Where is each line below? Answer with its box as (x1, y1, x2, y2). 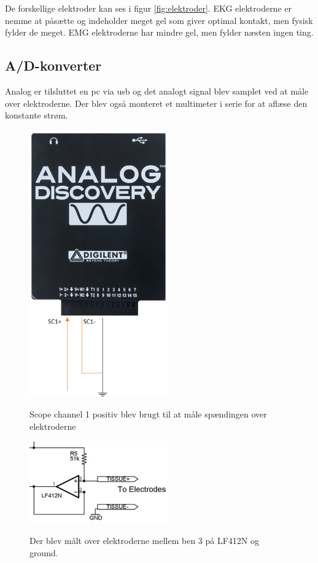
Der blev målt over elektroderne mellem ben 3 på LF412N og (29, 534, 260, 547)
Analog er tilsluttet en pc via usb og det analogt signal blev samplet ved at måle (5, 84, 309, 97)
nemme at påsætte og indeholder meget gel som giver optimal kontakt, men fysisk (5, 14, 313, 26)
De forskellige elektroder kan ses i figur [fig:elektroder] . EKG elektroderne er (5, 2, 292, 14)
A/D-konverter (5, 56, 102, 75)
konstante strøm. (5, 109, 68, 122)
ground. (29, 546, 58, 559)
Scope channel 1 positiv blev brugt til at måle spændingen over (29, 408, 267, 421)
